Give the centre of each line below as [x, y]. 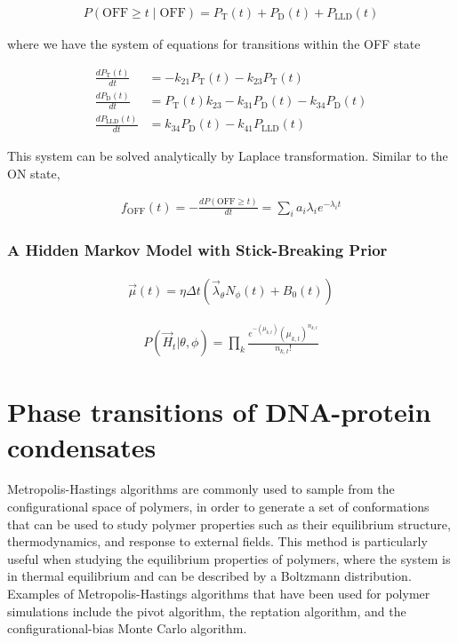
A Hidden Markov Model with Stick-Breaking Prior [197, 250]
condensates [82, 446]
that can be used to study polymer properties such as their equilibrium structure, [229, 524]
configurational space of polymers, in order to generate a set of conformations [218, 507]
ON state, [34, 173]
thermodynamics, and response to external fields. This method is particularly [217, 541]
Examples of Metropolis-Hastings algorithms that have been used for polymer [219, 594]
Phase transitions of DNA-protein [219, 412]
